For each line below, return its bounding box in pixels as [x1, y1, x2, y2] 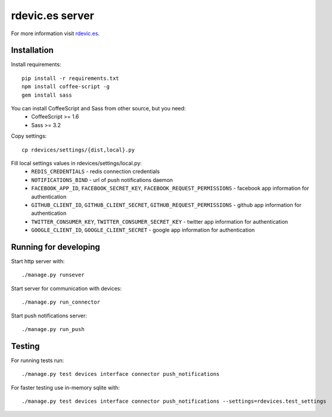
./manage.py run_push [21, 326, 85, 332]
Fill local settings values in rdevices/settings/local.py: [11, 159, 142, 166]
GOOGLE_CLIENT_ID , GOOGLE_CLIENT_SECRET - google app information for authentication [31, 227, 255, 234]
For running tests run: [11, 357, 64, 364]
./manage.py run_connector [21, 299, 101, 305]
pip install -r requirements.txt [21, 75, 119, 82]
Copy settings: [11, 132, 47, 140]
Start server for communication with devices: [11, 285, 122, 292]
